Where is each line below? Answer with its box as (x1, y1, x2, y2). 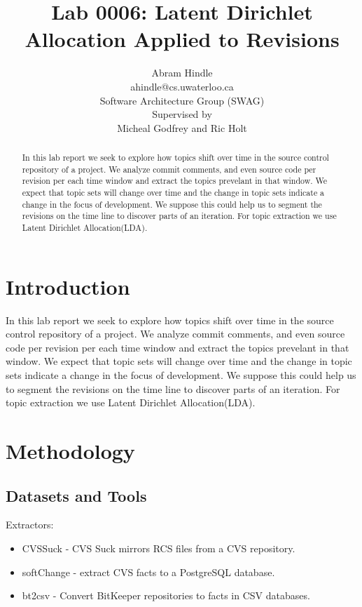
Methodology (6, 436, 135, 465)
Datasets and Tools (6, 484, 147, 506)
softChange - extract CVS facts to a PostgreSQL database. (22, 564, 275, 579)
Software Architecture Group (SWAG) (99, 93, 265, 107)
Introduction (6, 272, 130, 300)
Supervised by (152, 107, 212, 121)
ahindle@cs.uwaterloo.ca (130, 79, 234, 93)
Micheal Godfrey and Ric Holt (117, 120, 247, 135)
